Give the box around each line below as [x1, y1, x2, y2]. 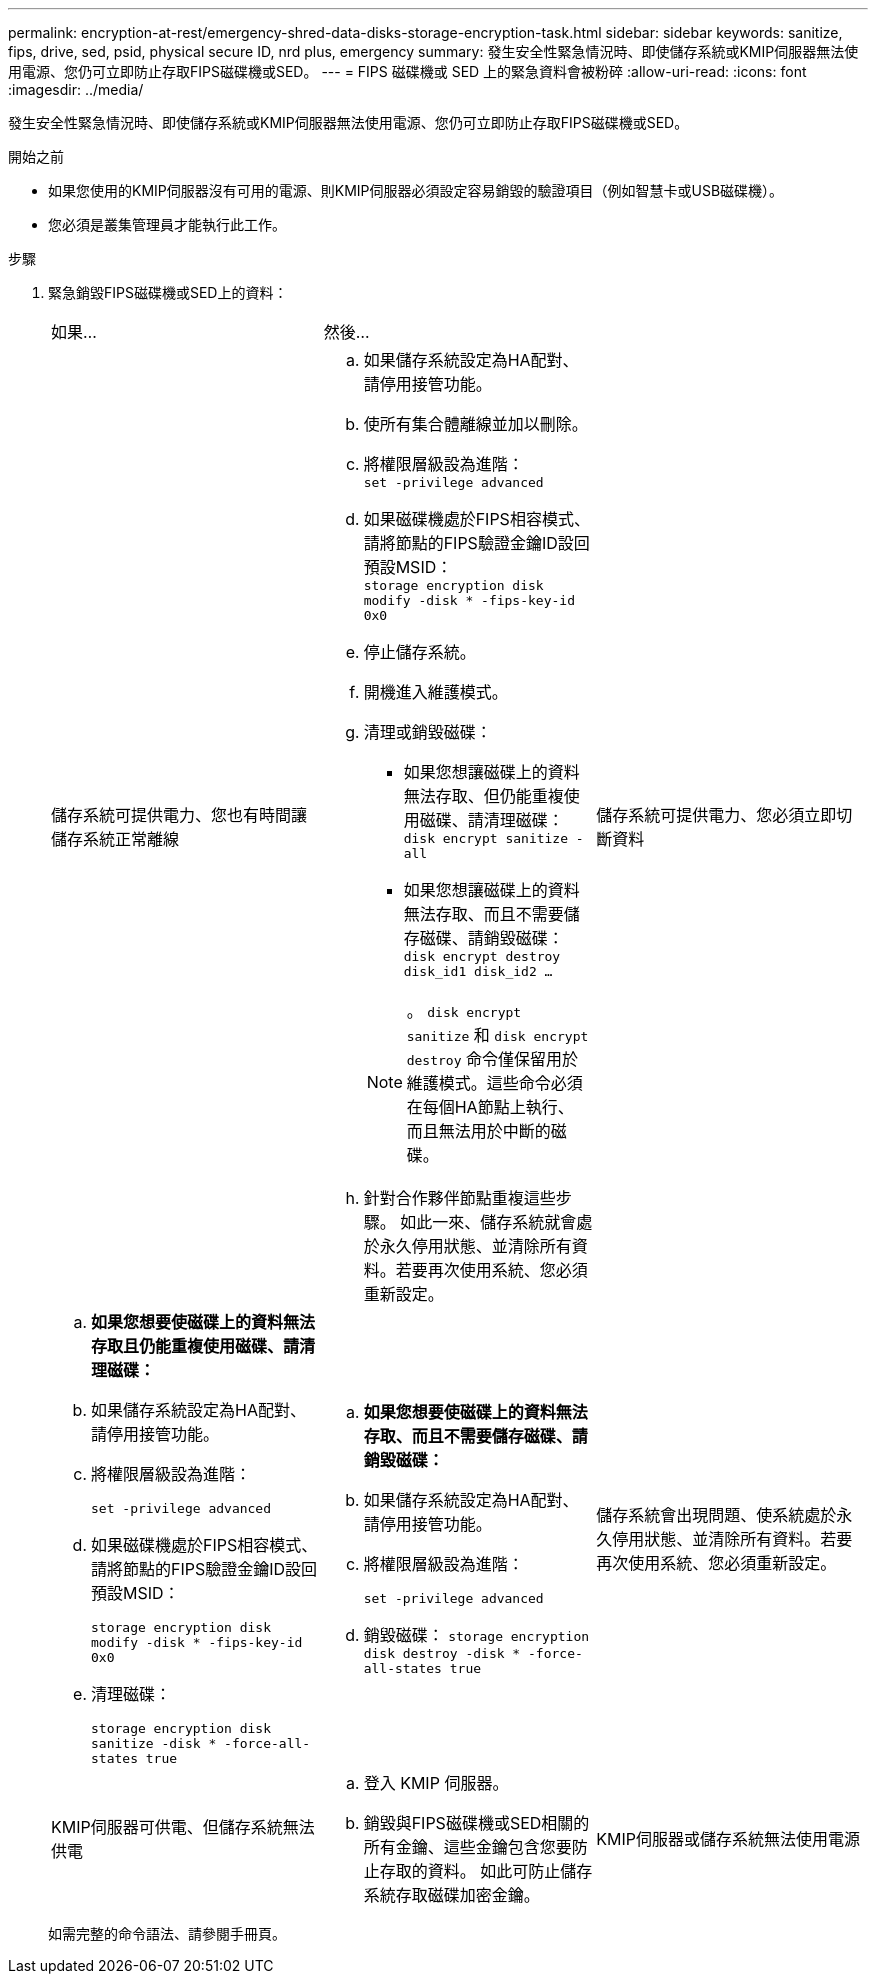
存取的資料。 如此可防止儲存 [379, 1861, 593, 1881]
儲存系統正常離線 [51, 829, 180, 849]
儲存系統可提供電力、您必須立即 [596, 805, 837, 825]
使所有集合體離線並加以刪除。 [363, 414, 588, 434]
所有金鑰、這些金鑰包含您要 [363, 1837, 572, 1857]
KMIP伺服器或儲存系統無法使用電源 [596, 1829, 861, 1849]
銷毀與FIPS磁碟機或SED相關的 [363, 1813, 590, 1833]
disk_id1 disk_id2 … [403, 964, 553, 979]
